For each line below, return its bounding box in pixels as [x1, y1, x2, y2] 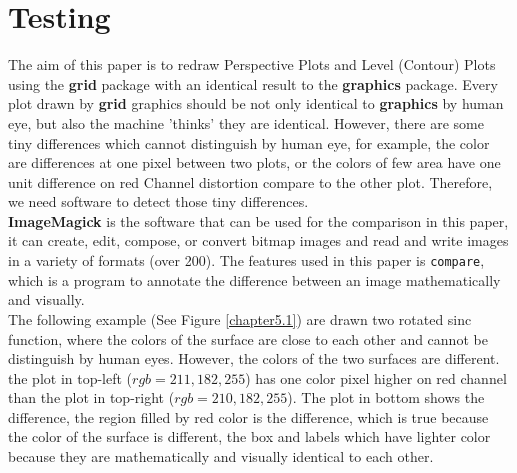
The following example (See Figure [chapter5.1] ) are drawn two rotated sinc [8, 308, 472, 329]
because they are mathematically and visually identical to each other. [8, 446, 434, 467]
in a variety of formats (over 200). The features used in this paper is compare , [8, 250, 485, 271]
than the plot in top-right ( [8, 387, 175, 408]
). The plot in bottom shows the [287, 387, 485, 408]
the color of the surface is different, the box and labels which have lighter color [8, 426, 491, 447]
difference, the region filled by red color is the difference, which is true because [8, 406, 489, 427]
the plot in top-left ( [8, 367, 133, 388]
